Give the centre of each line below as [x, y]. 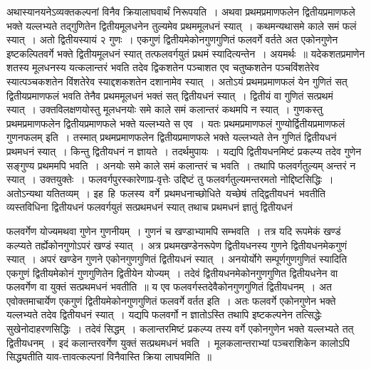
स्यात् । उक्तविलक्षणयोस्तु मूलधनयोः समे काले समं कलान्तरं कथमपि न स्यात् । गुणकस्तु [164, 109]
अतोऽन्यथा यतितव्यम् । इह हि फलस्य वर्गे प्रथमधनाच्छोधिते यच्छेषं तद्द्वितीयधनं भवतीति [166, 193]
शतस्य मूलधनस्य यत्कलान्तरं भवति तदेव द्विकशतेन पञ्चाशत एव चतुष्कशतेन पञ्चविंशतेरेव [163, 67]
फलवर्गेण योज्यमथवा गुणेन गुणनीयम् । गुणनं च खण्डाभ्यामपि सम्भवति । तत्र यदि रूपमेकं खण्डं [174, 230]
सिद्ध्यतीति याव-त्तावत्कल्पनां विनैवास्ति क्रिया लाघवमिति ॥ [109, 357]
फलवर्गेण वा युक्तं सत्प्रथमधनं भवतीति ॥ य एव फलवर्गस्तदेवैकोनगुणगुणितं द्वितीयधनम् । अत [169, 287]
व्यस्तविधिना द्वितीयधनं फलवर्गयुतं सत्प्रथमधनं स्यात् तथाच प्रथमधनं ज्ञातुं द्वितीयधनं [150, 207]
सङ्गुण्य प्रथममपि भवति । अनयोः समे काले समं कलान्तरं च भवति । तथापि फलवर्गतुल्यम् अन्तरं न [181, 165]
